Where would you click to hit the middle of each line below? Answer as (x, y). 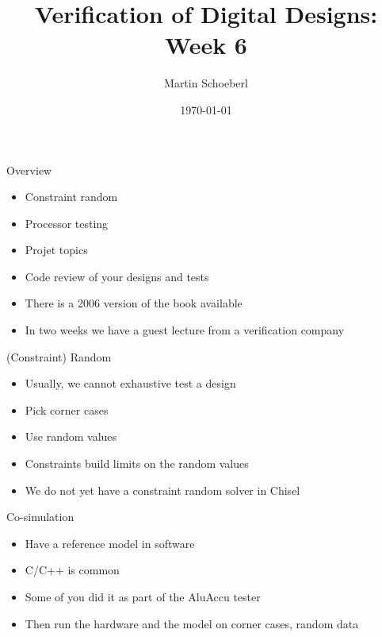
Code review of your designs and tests (117, 276)
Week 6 (206, 45)
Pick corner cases (67, 409)
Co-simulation (40, 517)
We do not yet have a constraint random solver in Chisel (162, 490)
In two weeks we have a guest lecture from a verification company (185, 330)
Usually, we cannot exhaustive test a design (130, 383)
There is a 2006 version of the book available (134, 303)
